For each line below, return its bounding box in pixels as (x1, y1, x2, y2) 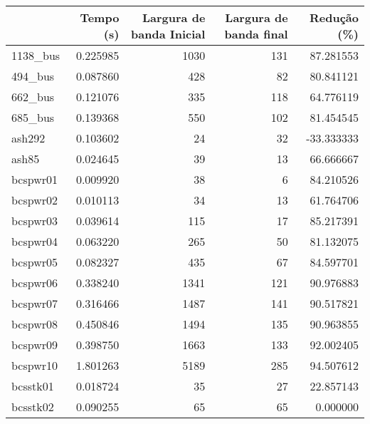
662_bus (11, 88, 55, 105)
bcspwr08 (11, 316, 58, 332)
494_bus (11, 68, 55, 84)
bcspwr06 (11, 274, 58, 291)
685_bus (11, 109, 55, 125)
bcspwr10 (11, 357, 58, 373)
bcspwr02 (11, 192, 58, 208)
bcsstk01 (11, 378, 54, 394)
